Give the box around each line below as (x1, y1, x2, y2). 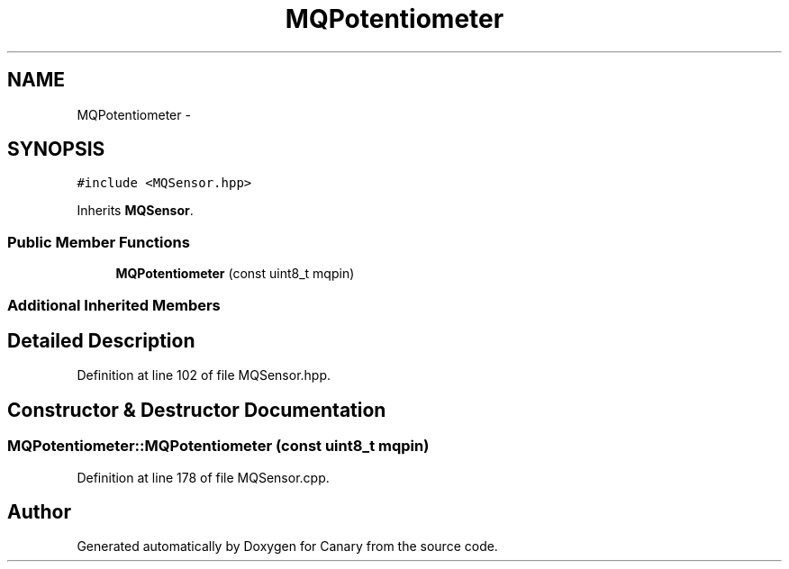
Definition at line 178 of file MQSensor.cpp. (77, 469, 330, 485)
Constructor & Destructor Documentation (7, 398, 386, 421)
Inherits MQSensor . (77, 203, 194, 219)
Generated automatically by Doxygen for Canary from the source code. (77, 538, 498, 555)
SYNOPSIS (7, 138, 105, 161)
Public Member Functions (7, 232, 190, 251)
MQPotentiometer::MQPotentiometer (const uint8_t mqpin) (7, 437, 430, 456)
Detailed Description (7, 329, 195, 352)
